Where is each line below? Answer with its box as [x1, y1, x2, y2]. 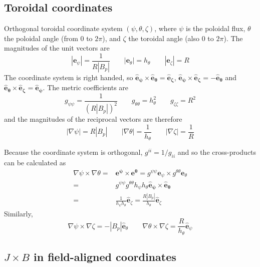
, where [154, 23, 177, 34]
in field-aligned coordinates [33, 249, 176, 264]
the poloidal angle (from [4, 33, 78, 43]
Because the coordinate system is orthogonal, [4, 147, 143, 157]
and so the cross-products [177, 147, 256, 157]
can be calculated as [4, 157, 66, 168]
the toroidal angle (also [128, 33, 199, 43]
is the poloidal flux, [186, 23, 245, 34]
